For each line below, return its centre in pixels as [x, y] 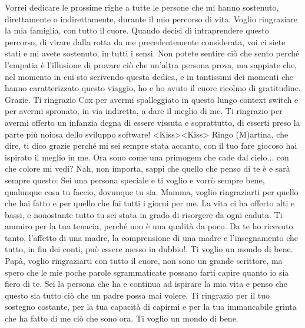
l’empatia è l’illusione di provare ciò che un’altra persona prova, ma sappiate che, [151, 64]
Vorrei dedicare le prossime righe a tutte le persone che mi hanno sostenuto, [142, 7]
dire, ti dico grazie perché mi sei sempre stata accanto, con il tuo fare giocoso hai [151, 145]
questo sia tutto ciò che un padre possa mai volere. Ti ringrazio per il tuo [137, 295]
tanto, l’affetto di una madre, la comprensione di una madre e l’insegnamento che [152, 237]
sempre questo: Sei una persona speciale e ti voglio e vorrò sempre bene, [135, 180]
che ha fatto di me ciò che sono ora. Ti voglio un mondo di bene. [122, 318]
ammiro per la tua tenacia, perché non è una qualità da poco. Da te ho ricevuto [149, 226]
